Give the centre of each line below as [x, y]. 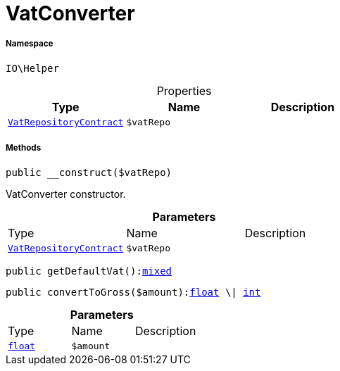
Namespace [30, 44]
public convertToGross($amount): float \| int [133, 292]
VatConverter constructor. [66, 194]
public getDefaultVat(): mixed [89, 271]
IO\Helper [32, 68]
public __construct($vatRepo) [89, 172]
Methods [24, 148]
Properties [184, 90]
